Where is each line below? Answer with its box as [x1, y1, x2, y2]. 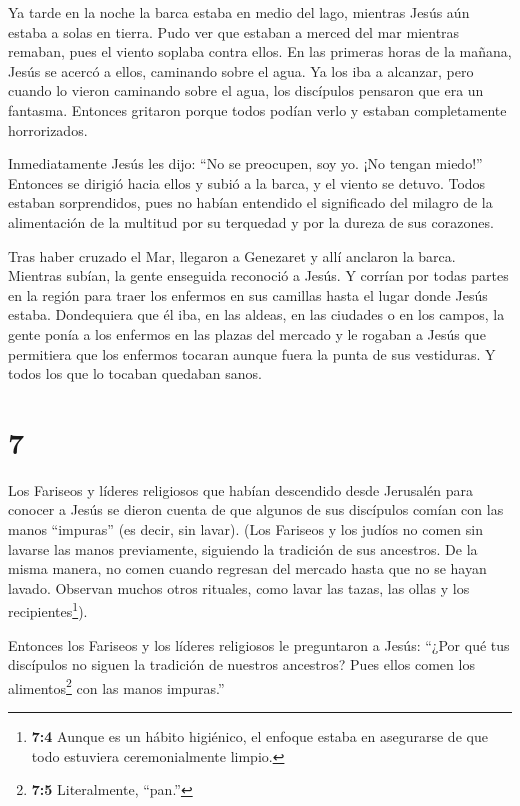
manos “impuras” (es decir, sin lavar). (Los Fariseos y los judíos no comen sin [8, 519, 483, 539]
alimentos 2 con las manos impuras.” [8, 674, 225, 698]
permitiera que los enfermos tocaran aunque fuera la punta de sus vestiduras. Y [8, 343, 496, 364]
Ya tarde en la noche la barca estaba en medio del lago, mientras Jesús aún [8, 2, 470, 22]
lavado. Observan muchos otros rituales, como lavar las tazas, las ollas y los [8, 577, 470, 598]
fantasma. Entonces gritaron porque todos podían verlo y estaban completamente [8, 99, 507, 120]
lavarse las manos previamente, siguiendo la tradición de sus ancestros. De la [8, 538, 478, 559]
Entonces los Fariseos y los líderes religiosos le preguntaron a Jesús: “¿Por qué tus [8, 634, 510, 655]
